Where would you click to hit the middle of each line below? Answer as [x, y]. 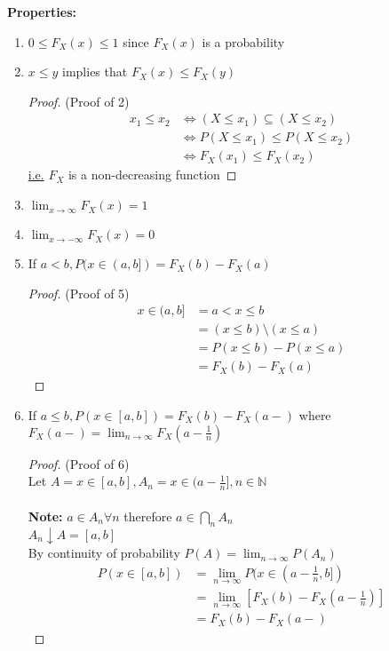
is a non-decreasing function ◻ [152, 175]
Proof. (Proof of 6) [79, 463]
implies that [95, 71]
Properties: [42, 12]
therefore [148, 516]
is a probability [243, 41]
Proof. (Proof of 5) [79, 293]
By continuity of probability [104, 553]
